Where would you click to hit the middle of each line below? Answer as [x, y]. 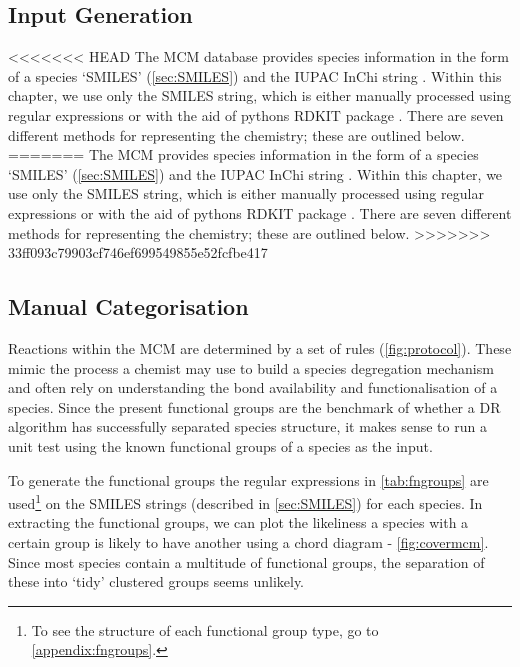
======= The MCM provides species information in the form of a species [243, 154]
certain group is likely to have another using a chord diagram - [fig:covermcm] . [248, 541]
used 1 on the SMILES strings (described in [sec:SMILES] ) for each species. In [245, 501]
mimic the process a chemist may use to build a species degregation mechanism [251, 367]
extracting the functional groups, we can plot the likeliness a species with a [238, 522]
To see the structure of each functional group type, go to [205, 629]
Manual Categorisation [128, 306]
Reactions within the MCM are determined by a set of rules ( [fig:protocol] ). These [260, 347]
